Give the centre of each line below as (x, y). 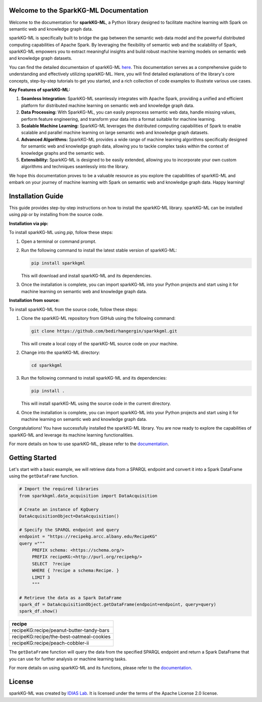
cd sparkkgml (47, 366)
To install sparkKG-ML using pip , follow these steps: (61, 233)
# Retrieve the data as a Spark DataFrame (70, 598)
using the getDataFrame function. (44, 476)
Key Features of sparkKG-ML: (40, 90)
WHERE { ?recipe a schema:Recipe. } (75, 571)
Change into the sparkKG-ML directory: (61, 352)
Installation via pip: (29, 223)
